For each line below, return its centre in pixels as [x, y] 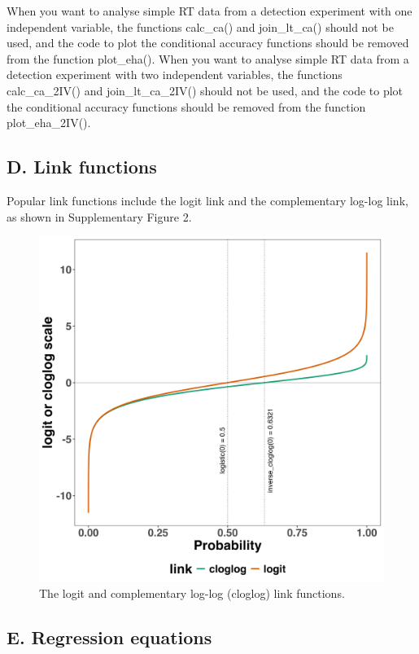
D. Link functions [82, 167]
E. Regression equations [109, 636]
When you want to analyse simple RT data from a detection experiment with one [209, 11]
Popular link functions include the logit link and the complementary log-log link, [207, 200]
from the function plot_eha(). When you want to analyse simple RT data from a [208, 58]
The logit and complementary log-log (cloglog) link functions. [192, 593]
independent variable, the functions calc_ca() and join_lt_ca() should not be [200, 26]
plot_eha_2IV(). [49, 123]
